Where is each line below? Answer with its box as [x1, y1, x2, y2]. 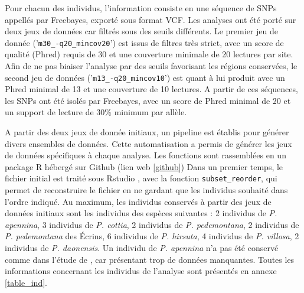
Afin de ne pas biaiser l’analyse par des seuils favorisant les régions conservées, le [5, 60, 298, 72]
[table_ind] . [5, 276, 47, 288]
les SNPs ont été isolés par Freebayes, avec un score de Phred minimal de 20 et [5, 94, 291, 106]
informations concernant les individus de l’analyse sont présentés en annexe [5, 265, 277, 277]
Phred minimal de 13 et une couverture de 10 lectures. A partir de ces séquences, [5, 83, 298, 95]
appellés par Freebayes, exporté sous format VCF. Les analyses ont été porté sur [5, 13, 296, 25]
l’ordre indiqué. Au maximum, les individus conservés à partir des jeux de [5, 195, 272, 207]
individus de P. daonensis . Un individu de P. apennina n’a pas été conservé [5, 242, 279, 254]
